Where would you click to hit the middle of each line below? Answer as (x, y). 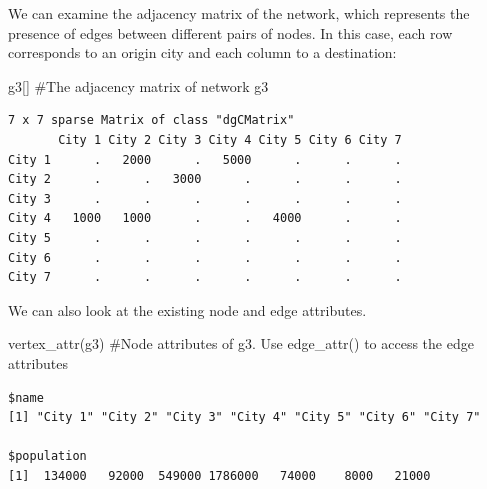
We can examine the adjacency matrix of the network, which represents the (239, 13)
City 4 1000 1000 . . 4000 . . (205, 218)
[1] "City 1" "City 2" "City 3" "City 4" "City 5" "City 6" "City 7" (244, 417)
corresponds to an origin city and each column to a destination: (202, 52)
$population (47, 456)
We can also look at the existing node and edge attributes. (187, 309)
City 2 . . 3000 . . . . (205, 179)
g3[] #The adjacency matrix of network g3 (138, 85)
